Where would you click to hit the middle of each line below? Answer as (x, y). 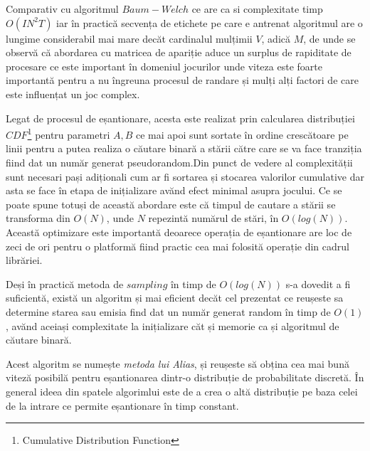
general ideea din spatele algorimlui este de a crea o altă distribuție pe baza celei (182, 391)
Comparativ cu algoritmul (62, 9)
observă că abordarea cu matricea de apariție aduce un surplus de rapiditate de (179, 52)
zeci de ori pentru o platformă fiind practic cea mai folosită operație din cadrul (178, 246)
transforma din (38, 218)
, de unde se (329, 38)
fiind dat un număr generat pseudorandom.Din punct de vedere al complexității (179, 162)
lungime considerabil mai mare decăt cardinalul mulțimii (129, 38)
